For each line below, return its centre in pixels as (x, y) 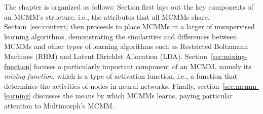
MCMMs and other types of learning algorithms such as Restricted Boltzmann (126, 46)
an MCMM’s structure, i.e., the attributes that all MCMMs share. (107, 16)
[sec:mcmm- (241, 85)
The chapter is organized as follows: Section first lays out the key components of (129, 7)
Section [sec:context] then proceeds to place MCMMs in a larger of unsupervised (129, 26)
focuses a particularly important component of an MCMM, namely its (142, 66)
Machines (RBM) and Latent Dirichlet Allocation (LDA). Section (106, 56)
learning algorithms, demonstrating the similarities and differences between (121, 36)
